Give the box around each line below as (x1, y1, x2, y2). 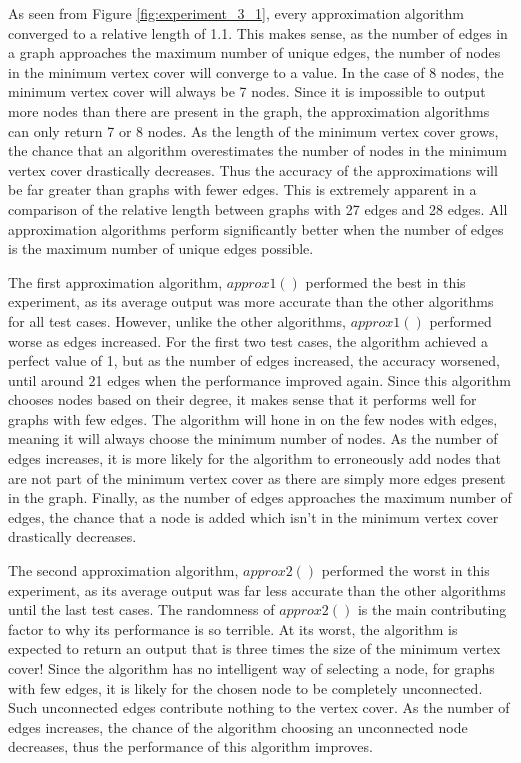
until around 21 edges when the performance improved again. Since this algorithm (8, 369, 511, 390)
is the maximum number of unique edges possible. (8, 238, 314, 259)
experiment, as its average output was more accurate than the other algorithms (8, 291, 494, 312)
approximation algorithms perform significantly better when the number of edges (8, 218, 504, 239)
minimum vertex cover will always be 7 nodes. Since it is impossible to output (8, 81, 486, 102)
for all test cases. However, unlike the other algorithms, (8, 310, 346, 331)
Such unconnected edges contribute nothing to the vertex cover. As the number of (8, 697, 510, 718)
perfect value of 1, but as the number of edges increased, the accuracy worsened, (8, 350, 501, 371)
